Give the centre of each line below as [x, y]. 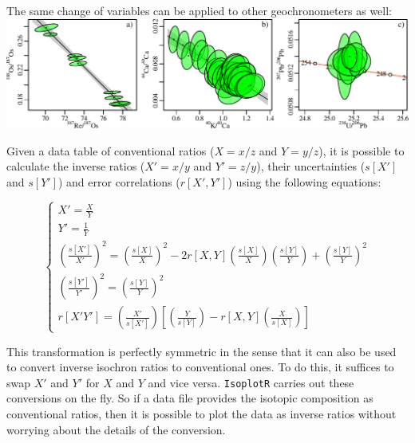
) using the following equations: [304, 181]
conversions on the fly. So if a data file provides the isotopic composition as [190, 398]
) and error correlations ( [119, 181]
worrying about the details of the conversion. [116, 429]
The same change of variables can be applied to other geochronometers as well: [200, 10]
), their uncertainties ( [311, 166]
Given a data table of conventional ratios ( [111, 150]
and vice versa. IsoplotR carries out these [251, 382]
